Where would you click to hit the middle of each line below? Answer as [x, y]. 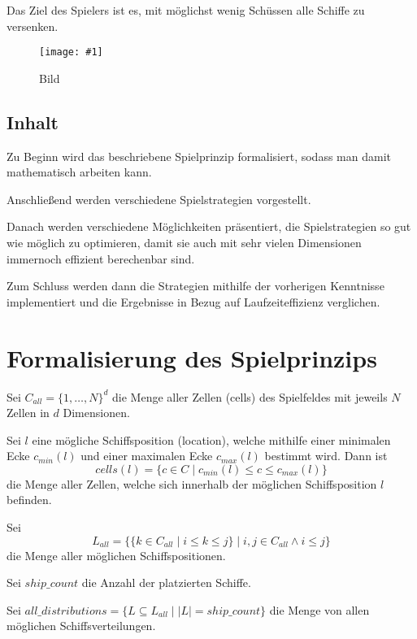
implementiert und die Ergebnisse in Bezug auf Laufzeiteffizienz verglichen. [193, 301]
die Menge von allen [319, 609]
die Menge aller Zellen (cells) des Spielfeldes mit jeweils [250, 396]
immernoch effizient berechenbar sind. [101, 258]
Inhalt [33, 122]
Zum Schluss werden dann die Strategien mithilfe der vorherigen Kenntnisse [195, 286]
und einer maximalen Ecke [147, 456]
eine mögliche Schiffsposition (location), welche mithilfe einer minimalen [211, 439]
